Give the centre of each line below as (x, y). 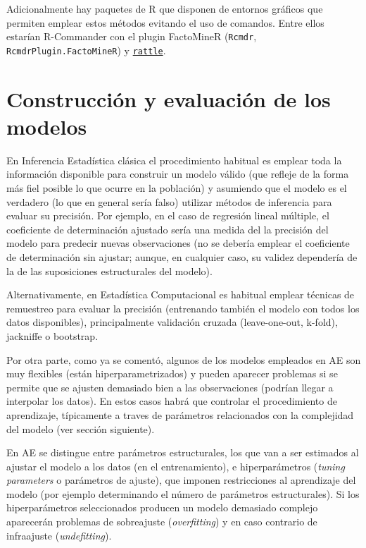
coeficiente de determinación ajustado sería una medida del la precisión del (168, 229)
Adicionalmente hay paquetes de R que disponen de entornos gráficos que (165, 8)
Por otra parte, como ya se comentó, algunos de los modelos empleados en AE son (184, 359)
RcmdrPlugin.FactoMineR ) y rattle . (86, 50)
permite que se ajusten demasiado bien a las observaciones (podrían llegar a (170, 387)
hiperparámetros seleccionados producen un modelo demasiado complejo (162, 507)
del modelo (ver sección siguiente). (81, 428)
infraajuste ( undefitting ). (59, 535)
